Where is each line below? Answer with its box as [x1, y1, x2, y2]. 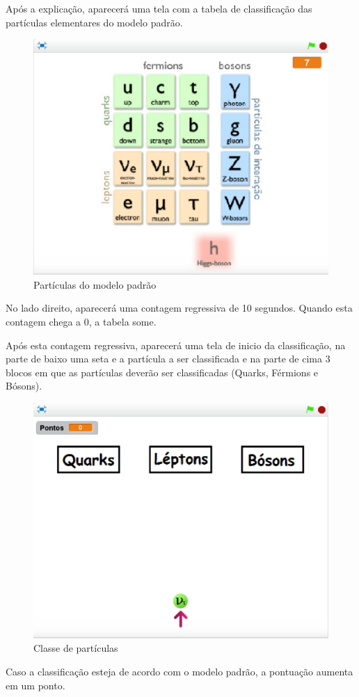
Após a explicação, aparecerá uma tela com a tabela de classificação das [6, 1, 312, 15]
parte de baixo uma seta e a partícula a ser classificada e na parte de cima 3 [6, 351, 330, 366]
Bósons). [6, 378, 42, 393]
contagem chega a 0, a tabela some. [6, 314, 157, 329]
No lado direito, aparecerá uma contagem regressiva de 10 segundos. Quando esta [6, 301, 353, 315]
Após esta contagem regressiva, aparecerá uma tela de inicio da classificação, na [6, 337, 346, 352]
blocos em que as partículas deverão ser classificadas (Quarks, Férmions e [6, 364, 319, 379]
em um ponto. [6, 678, 65, 692]
